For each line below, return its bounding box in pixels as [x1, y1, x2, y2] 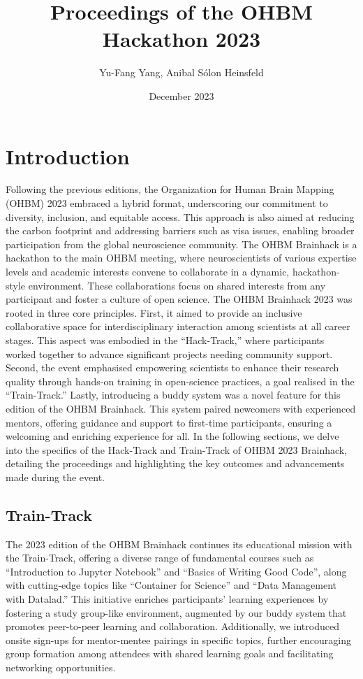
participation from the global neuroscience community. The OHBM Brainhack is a [6, 236, 357, 251]
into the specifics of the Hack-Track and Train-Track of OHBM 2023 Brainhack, [6, 442, 348, 457]
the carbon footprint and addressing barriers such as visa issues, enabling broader [6, 223, 355, 238]
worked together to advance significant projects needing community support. [6, 346, 333, 361]
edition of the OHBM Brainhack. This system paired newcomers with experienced [6, 401, 356, 415]
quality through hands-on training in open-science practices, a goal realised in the [6, 373, 355, 388]
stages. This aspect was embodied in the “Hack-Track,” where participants [6, 332, 325, 347]
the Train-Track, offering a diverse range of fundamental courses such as [6, 550, 314, 565]
